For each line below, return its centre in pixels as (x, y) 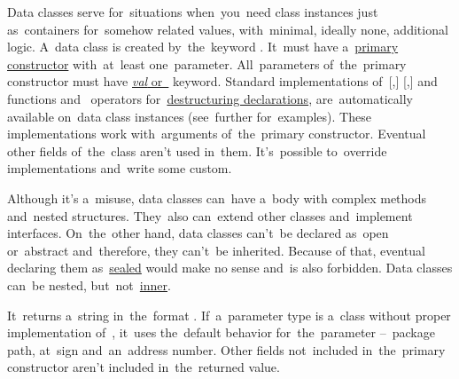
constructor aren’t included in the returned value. (144, 367)
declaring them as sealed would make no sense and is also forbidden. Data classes (230, 268)
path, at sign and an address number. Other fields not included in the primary (226, 349)
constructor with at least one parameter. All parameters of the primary (207, 63)
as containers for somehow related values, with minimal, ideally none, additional (228, 29)
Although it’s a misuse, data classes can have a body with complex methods (217, 197)
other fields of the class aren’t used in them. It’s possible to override (197, 150)
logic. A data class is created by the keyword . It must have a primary (203, 47)
